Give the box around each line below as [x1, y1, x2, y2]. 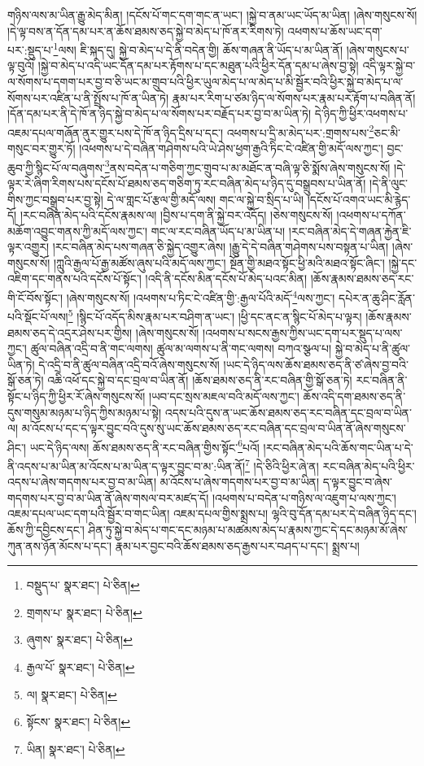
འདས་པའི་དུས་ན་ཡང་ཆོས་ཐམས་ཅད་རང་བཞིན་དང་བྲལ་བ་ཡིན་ [164, 403, 412, 420]
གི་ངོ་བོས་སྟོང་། [7, 289, 63, 306]
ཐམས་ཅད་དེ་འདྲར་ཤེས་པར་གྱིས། [7, 324, 133, 341]
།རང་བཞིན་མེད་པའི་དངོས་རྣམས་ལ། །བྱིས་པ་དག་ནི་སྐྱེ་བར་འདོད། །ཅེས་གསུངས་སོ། [20, 207, 333, 224]
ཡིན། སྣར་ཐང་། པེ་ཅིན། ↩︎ [26, 740, 125, 757]
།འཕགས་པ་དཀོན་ [336, 207, 406, 224]
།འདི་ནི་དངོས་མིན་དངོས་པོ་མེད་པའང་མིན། [145, 270, 308, 287]
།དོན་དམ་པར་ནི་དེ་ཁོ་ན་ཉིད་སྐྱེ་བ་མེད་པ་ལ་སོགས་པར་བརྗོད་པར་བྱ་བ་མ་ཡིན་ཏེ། [7, 105, 311, 122]
